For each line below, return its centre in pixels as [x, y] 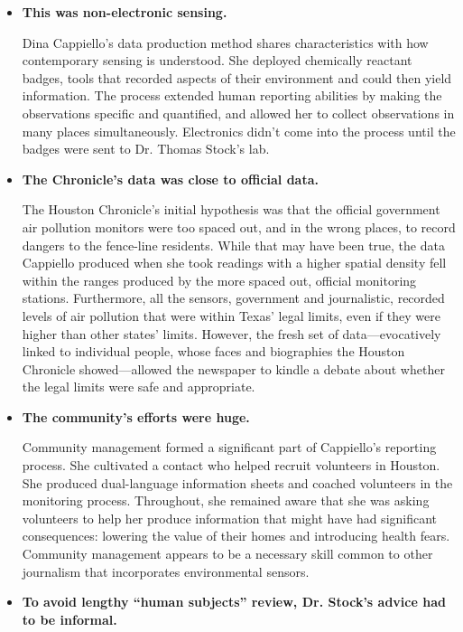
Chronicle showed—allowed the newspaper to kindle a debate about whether [233, 368]
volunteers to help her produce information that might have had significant [230, 518]
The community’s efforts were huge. [136, 416]
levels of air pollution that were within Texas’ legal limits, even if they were [231, 315]
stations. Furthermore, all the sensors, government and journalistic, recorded [233, 298]
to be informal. [69, 619]
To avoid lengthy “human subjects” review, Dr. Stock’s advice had [234, 602]
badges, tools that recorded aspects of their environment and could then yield [237, 77]
